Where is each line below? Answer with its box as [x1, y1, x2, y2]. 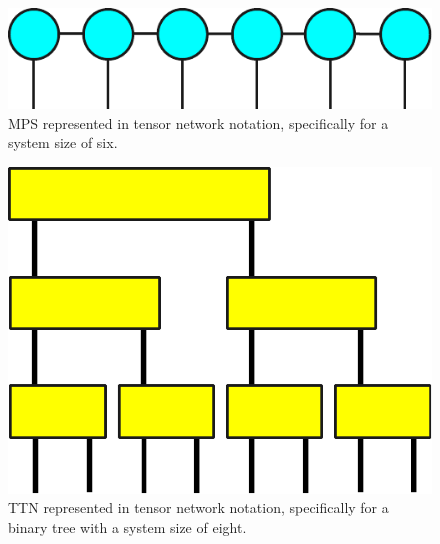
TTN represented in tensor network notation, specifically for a [8, 497, 389, 518]
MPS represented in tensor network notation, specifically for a [8, 112, 389, 133]
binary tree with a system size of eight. [8, 517, 247, 538]
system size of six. [8, 132, 118, 153]
